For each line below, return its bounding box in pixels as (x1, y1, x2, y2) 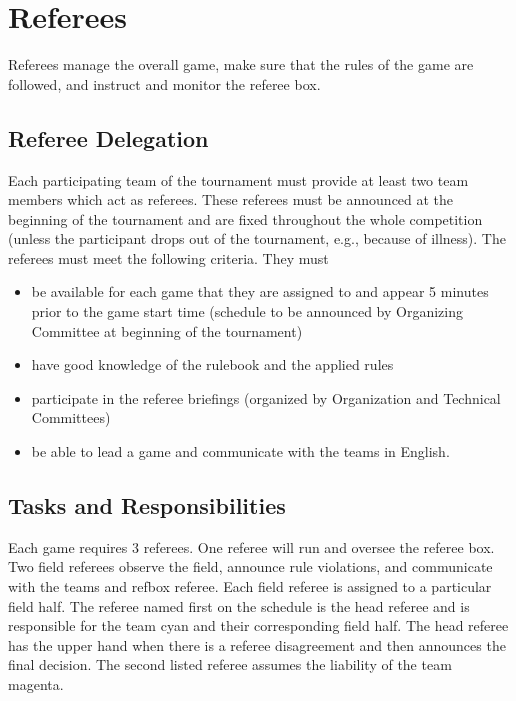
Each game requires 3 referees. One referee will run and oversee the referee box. (8, 536, 495, 557)
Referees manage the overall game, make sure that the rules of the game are (8, 54, 474, 75)
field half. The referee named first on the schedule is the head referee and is (8, 595, 470, 616)
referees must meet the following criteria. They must (8, 247, 329, 268)
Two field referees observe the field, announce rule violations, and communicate (8, 556, 493, 577)
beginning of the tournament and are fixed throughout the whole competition (8, 208, 483, 229)
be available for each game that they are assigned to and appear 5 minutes (31, 281, 489, 302)
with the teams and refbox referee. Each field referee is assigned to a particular (8, 576, 492, 597)
